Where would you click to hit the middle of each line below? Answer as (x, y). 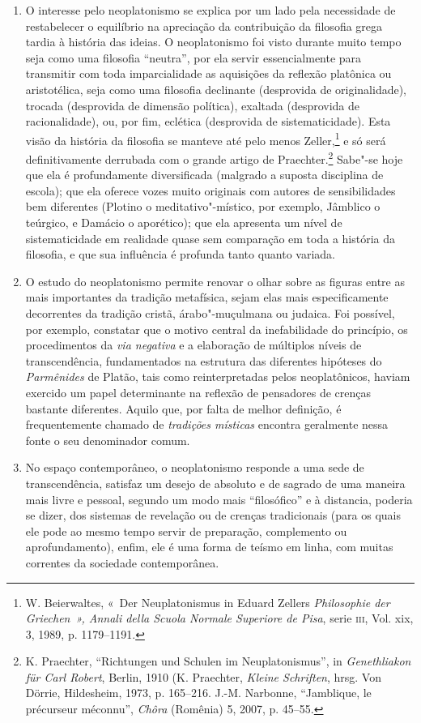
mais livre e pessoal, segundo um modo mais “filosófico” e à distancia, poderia (219, 499)
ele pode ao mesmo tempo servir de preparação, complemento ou (186, 530)
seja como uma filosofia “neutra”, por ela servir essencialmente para (193, 57)
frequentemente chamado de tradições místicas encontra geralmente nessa (207, 424)
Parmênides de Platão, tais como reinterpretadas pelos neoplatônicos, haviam (218, 376)
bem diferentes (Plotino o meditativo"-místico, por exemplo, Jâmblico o (203, 206)
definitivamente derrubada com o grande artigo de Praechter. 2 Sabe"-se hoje (214, 158)
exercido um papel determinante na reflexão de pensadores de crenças (198, 392)
